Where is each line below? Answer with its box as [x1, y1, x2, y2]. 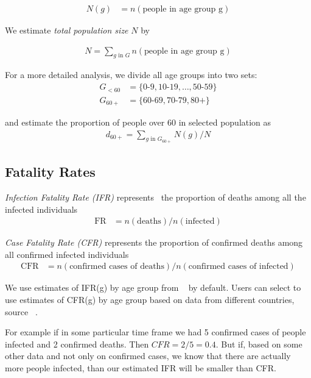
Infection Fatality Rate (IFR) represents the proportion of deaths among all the [5, 191, 306, 204]
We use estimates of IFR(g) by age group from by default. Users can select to [5, 281, 301, 294]
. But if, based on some [215, 337, 302, 350]
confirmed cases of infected [188, 262, 288, 271]
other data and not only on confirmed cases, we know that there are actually [5, 349, 291, 362]
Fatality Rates [5, 162, 96, 181]
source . [5, 305, 38, 318]
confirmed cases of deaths [69, 262, 164, 271]
